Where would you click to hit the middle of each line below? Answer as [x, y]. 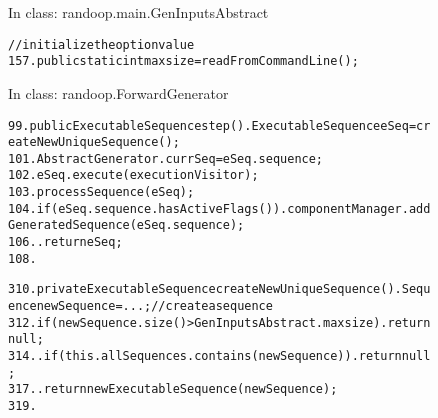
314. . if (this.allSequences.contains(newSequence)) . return [205, 356]
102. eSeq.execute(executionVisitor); [133, 175]
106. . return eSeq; [65, 242]
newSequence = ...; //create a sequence [154, 306]
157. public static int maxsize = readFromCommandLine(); [183, 61]
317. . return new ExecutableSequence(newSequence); [173, 389]
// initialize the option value [101, 44]
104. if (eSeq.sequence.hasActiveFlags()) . [148, 208]
